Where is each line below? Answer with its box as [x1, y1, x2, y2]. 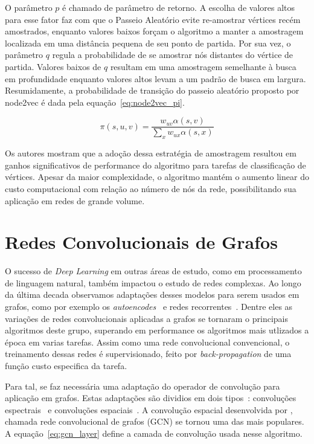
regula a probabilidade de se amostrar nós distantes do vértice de [52, 48, 293, 61]
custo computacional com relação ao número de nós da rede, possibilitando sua [5, 182, 296, 195]
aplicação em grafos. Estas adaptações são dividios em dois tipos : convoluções [5, 391, 296, 404]
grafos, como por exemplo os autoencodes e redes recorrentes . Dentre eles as [5, 300, 293, 313]
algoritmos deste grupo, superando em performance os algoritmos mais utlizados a [5, 324, 309, 336]
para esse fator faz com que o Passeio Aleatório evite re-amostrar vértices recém [5, 13, 301, 25]
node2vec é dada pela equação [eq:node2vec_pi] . [5, 95, 185, 108]
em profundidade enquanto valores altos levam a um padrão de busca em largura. [5, 72, 306, 85]
